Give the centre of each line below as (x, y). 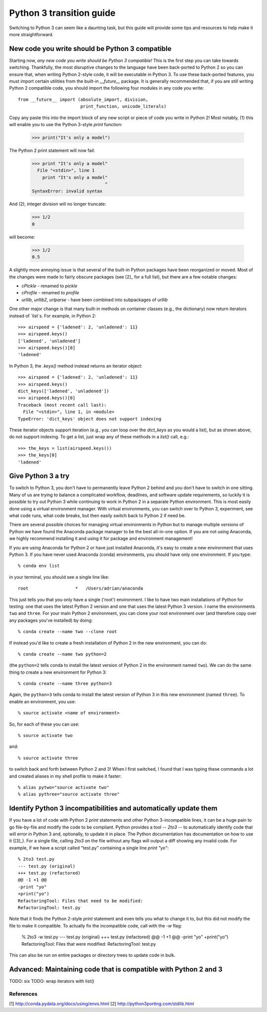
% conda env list (39, 566)
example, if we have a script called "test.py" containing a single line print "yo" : (89, 848)
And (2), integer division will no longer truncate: (58, 204)
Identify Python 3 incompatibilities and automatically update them (113, 808)
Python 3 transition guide (62, 13)
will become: (22, 237)
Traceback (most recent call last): (62, 405)
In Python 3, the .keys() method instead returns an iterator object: (76, 366)
